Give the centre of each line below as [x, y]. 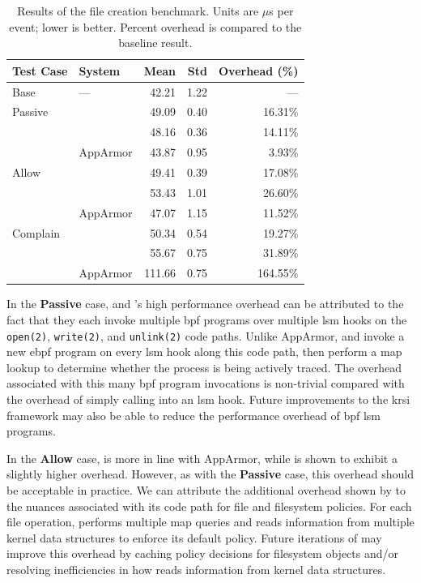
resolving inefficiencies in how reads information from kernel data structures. [196, 569]
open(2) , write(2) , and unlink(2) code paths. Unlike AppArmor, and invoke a [206, 335]
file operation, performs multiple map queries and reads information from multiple [210, 522]
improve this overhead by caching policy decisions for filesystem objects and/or [202, 553]
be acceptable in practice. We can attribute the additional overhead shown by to [206, 489]
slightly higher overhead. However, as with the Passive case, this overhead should [210, 474]
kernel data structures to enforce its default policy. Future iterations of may [194, 537]
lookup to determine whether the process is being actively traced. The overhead [204, 367]
